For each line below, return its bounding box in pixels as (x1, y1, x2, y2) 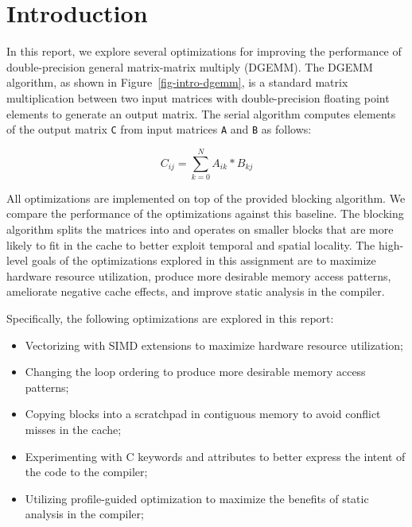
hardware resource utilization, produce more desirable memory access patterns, (6, 267, 391, 284)
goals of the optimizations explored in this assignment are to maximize (31, 252, 376, 269)
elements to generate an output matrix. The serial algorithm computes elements (6, 105, 396, 122)
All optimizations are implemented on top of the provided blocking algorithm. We (6, 189, 406, 206)
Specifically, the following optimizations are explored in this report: (6, 310, 334, 327)
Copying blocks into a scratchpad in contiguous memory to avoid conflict (25, 405, 381, 422)
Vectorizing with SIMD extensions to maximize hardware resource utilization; (25, 336, 403, 353)
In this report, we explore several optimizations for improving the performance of (6, 43, 402, 60)
